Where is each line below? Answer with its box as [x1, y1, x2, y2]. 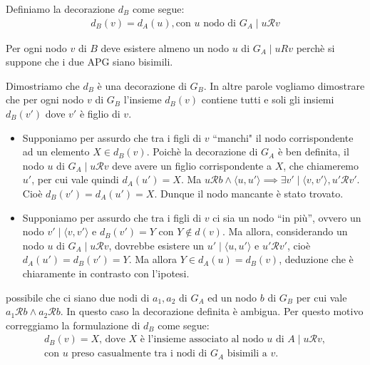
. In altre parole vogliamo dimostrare [203, 78, 365, 93]
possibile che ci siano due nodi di [6, 289, 150, 304]
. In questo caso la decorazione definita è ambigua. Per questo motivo [60, 304, 364, 319]
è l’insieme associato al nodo [140, 334, 264, 345]
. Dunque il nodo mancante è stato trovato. [154, 185, 344, 200]
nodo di [203, 18, 237, 29]
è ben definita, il [277, 144, 349, 159]
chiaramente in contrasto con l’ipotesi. [22, 265, 190, 280]
